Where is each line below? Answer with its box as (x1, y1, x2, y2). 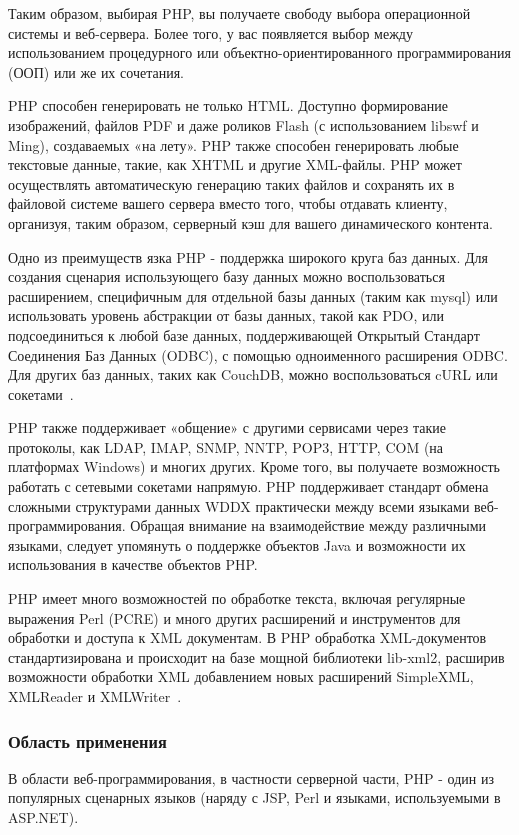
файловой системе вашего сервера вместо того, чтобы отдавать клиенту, (8, 193, 448, 214)
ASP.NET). (8, 807, 79, 827)
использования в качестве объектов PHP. (8, 554, 258, 575)
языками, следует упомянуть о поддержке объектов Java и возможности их (8, 534, 466, 555)
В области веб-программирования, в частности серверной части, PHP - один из (8, 767, 495, 788)
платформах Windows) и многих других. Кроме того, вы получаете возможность (8, 456, 500, 477)
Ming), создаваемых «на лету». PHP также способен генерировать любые (8, 134, 459, 155)
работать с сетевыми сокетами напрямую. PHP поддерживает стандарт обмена (8, 476, 489, 497)
